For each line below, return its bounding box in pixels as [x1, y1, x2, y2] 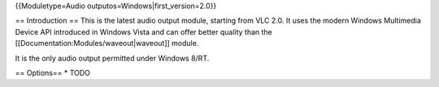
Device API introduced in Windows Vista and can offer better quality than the [15, 27, 272, 36]
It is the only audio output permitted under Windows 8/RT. [15, 53, 210, 63]
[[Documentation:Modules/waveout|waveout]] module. [15, 39, 199, 48]
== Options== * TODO [15, 68, 91, 77]
